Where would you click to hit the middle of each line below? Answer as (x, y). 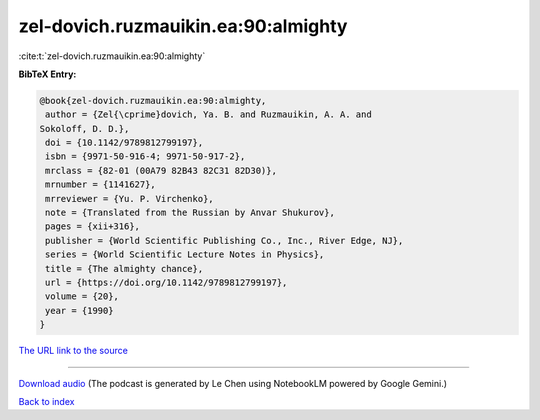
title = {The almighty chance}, (124, 268)
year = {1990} (79, 310)
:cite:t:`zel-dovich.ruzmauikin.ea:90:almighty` (112, 56)
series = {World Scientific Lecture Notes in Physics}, (185, 254)
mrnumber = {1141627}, (101, 184)
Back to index (46, 401)
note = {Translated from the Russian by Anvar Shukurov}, (190, 213)
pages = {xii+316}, (92, 226)
